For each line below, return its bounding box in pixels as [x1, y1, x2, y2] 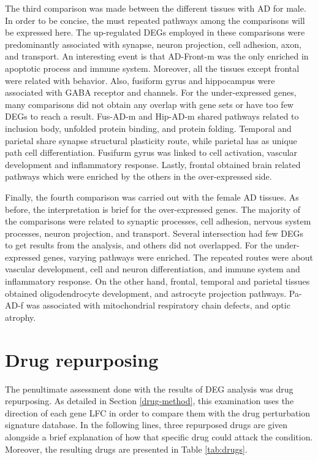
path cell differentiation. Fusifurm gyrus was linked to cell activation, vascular [5, 146, 298, 159]
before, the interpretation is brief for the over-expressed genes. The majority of [5, 202, 301, 215]
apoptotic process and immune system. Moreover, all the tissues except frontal [5, 61, 300, 74]
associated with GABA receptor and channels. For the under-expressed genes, [5, 86, 297, 99]
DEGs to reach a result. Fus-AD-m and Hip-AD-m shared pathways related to [5, 110, 299, 123]
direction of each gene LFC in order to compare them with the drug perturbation [5, 406, 311, 419]
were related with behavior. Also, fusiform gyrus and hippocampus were [5, 74, 275, 86]
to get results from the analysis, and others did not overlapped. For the [5, 239, 273, 251]
